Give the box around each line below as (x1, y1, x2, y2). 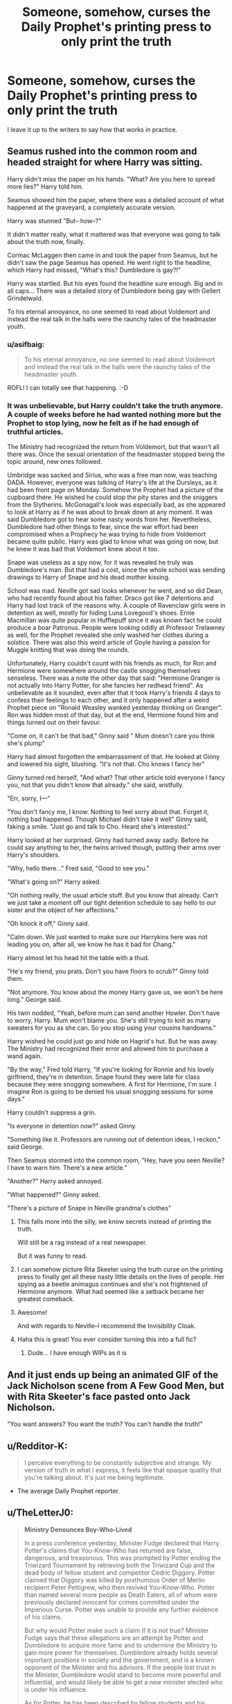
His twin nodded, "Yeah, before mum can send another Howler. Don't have (7, 1009, 220, 1017)
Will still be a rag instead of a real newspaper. (17, 1238, 148, 1247)
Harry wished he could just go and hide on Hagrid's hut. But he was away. (7, 1037, 219, 1046)
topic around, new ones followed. (7, 457, 102, 466)
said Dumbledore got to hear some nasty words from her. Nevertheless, (7, 515, 212, 524)
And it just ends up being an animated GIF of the (7, 1369, 219, 1381)
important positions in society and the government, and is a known (24, 1655, 215, 1664)
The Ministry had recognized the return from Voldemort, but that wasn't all (7, 443, 220, 451)
